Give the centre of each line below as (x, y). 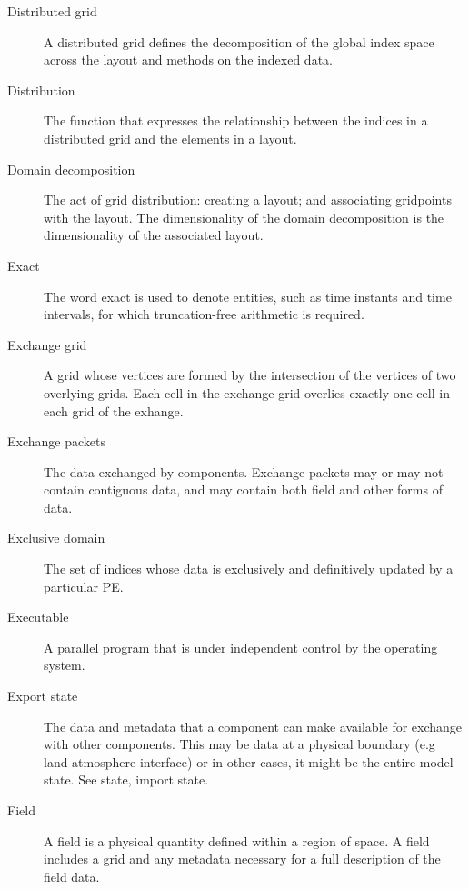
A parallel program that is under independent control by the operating (241, 647)
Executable (38, 617)
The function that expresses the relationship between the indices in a (236, 120)
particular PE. (84, 586)
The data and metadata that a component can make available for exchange (253, 726)
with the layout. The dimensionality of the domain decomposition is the (244, 217)
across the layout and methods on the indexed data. (188, 60)
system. (65, 665)
